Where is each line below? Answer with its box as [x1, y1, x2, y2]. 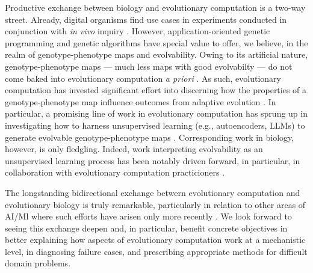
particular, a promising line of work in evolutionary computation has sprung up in [5, 107, 308, 120]
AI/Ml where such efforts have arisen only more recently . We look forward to [5, 210, 292, 222]
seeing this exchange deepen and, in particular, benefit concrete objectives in [5, 221, 288, 234]
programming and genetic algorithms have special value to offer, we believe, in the [5, 36, 308, 49]
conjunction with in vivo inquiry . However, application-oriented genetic [5, 25, 270, 37]
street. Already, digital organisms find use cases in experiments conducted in [5, 13, 287, 25]
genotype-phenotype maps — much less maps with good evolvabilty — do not [5, 60, 293, 72]
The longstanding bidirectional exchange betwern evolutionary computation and [5, 186, 300, 198]
